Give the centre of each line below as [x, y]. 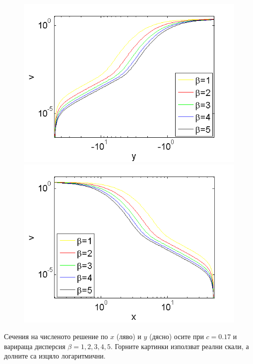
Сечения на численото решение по [56, 336]
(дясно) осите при [177, 336]
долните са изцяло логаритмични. [55, 356]
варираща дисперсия [35, 346]
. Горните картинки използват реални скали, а [180, 346]
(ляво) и [129, 336]
